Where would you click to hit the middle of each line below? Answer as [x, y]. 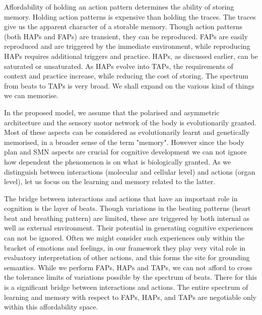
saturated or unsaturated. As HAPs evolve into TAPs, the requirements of [119, 66]
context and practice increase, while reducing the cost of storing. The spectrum [126, 76]
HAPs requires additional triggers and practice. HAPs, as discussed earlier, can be [131, 56]
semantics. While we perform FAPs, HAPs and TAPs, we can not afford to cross [128, 267]
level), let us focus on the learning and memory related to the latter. [110, 181]
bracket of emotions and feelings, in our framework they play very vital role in [125, 247]
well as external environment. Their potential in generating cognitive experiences [129, 228]
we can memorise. [31, 95]
